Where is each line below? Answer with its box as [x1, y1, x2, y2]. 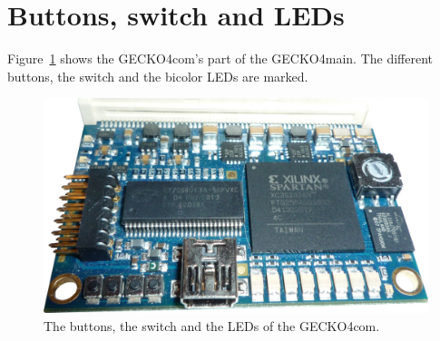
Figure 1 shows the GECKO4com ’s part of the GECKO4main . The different [7, 49, 433, 68]
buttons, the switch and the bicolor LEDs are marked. [7, 66, 308, 85]
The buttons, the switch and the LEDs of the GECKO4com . [44, 316, 380, 335]
